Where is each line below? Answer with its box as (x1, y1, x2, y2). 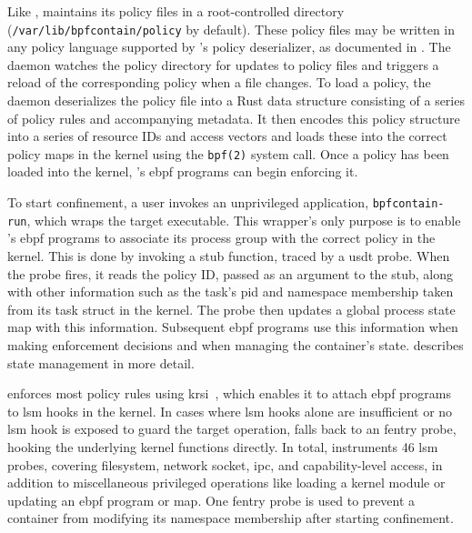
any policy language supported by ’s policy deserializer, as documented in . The (7, 37, 451, 56)
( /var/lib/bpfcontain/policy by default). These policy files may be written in (7, 19, 456, 38)
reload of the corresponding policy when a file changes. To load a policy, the (7, 73, 431, 92)
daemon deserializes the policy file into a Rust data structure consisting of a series (7, 91, 465, 110)
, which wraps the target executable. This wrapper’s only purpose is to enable (26, 210, 461, 229)
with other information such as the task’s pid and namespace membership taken (7, 282, 454, 301)
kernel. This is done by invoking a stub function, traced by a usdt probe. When (7, 246, 450, 265)
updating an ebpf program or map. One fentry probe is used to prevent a (7, 490, 416, 509)
